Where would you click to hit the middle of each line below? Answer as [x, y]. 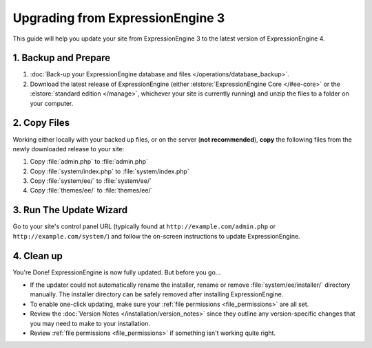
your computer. [52, 103]
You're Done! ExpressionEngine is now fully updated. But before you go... [117, 272]
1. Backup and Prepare [62, 58]
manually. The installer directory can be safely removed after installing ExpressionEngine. [157, 294]
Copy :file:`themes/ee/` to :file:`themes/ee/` [91, 191]
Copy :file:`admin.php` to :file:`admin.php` [89, 162]
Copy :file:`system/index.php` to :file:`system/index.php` [110, 171]
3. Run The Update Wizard [70, 210]
